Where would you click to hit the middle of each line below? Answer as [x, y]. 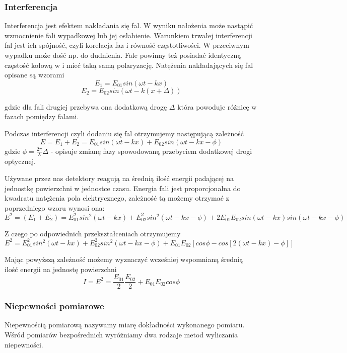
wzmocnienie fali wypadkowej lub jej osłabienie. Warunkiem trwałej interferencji [128, 35]
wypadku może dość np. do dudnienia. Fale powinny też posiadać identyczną [123, 55]
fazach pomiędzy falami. [42, 116]
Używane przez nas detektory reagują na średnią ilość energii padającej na [119, 178]
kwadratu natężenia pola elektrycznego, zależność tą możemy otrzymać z [117, 198]
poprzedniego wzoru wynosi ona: [55, 207]
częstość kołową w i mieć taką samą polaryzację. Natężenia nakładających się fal [129, 65]
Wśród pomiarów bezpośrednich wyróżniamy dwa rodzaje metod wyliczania [121, 335]
